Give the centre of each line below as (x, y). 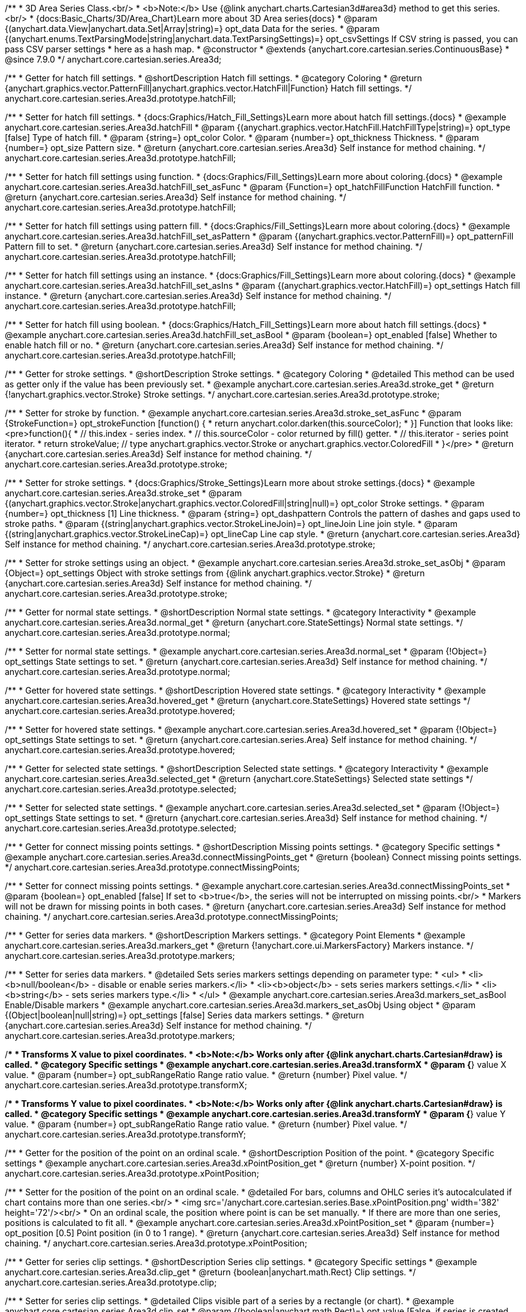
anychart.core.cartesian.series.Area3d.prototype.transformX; (126, 1085)
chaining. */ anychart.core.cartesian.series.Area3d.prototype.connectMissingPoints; (172, 916)
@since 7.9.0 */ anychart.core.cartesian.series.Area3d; (113, 59)
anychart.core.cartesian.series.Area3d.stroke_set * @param (124, 493)
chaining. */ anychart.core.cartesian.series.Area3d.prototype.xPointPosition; (156, 1243)
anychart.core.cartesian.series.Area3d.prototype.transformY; (125, 1134)
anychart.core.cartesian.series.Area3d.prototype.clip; (111, 1282)
